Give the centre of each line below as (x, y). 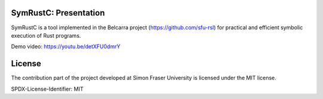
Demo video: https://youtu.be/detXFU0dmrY (66, 47)
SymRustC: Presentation (58, 13)
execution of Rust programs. (46, 35)
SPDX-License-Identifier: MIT (47, 89)
